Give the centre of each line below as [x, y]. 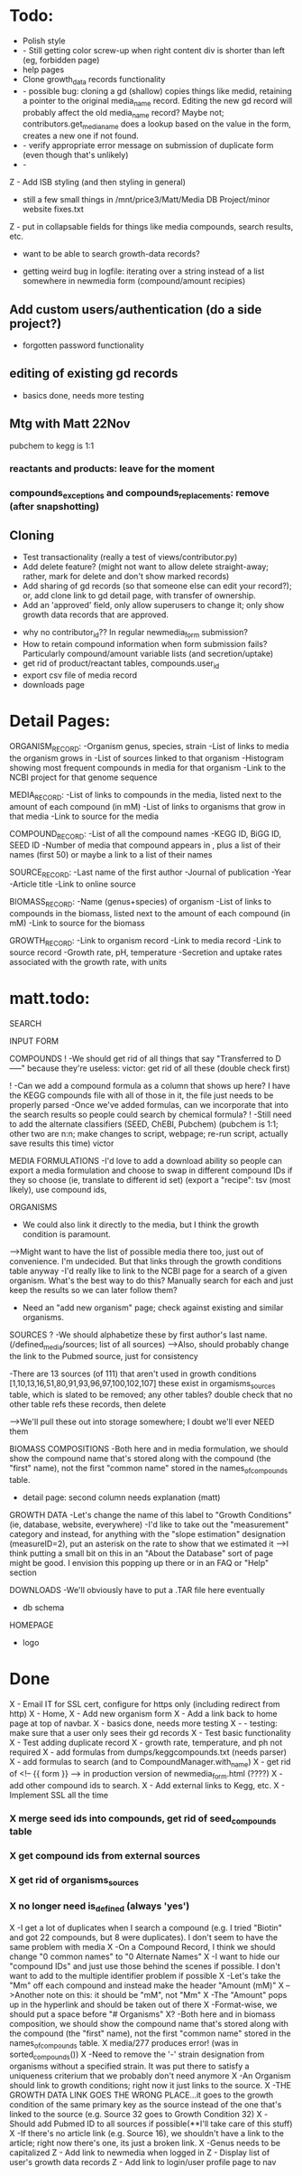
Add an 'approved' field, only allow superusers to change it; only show [153, 605]
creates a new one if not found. [81, 136]
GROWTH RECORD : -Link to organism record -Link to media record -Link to [146, 942]
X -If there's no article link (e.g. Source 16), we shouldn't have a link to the [146, 2134]
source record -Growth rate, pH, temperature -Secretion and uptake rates [146, 952]
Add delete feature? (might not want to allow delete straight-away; [145, 567]
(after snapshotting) [55, 506]
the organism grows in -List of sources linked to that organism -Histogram [146, 758]
